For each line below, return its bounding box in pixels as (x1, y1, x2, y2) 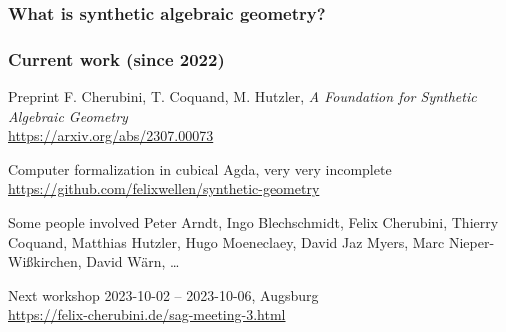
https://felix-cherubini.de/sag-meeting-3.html (8, 304, 286, 325)
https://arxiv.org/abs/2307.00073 (8, 125, 214, 146)
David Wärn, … (86, 251, 180, 272)
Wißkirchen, (8, 251, 82, 272)
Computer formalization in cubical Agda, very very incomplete (8, 158, 392, 179)
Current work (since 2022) (8, 46, 225, 71)
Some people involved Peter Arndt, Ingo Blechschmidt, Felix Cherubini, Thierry (8, 212, 499, 233)
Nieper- (448, 231, 495, 252)
